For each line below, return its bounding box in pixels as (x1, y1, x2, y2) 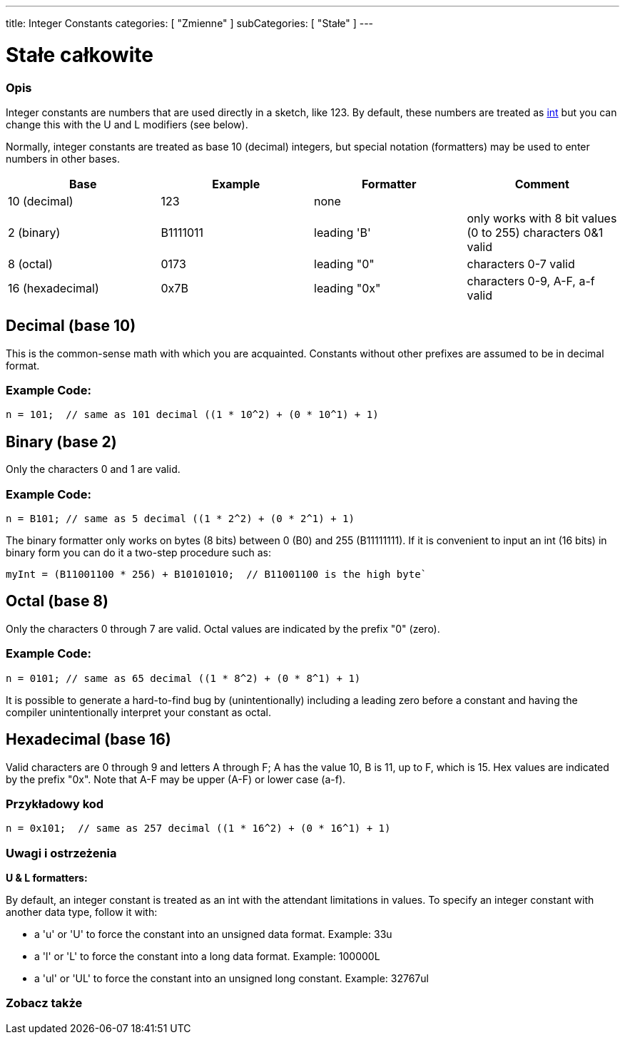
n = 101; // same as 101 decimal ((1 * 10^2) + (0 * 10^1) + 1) (6, 409, 379, 421)
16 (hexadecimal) (8, 280, 99, 295)
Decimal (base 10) (6, 317, 136, 335)
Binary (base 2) (6, 432, 117, 451)
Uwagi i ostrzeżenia (6, 845, 117, 860)
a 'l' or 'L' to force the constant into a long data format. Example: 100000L (34, 950, 380, 962)
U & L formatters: (6, 872, 88, 884)
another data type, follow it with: (6, 906, 158, 918)
